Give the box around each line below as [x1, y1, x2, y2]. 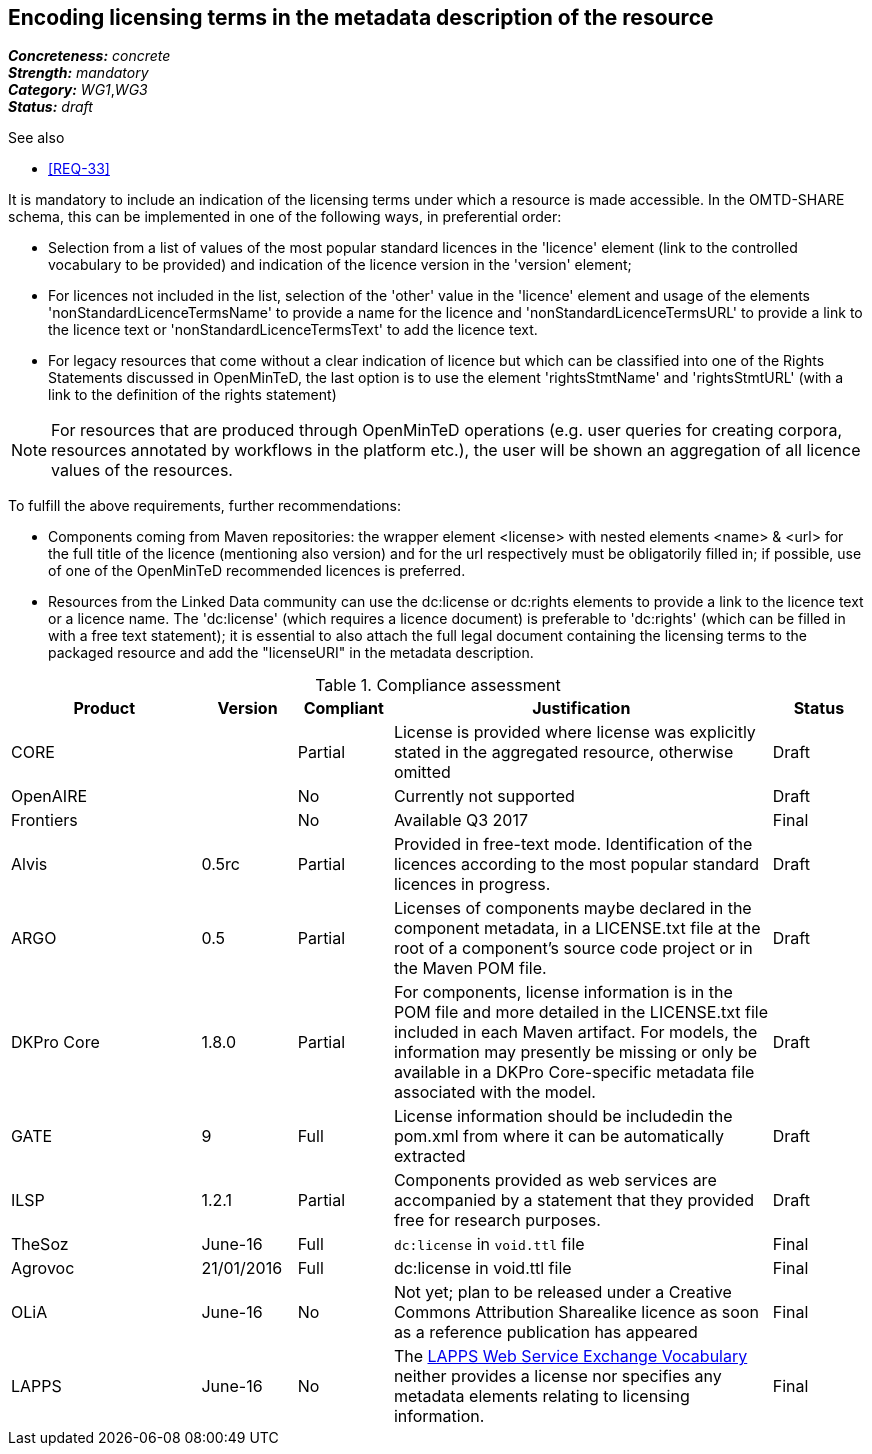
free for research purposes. [393, 1210, 601, 1231]
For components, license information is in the [393, 982, 733, 1003]
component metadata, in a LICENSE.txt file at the [393, 918, 761, 939]
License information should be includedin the [393, 1106, 733, 1127]
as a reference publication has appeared [393, 1322, 698, 1343]
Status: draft [8, 98, 93, 116]
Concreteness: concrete [8, 47, 171, 65]
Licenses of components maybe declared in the [393, 898, 752, 919]
